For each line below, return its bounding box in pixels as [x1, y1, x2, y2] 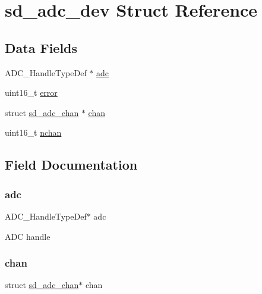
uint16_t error [5, 86, 58, 99]
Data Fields [5, 38, 78, 57]
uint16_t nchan [5, 126, 62, 139]
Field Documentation [5, 155, 138, 174]
